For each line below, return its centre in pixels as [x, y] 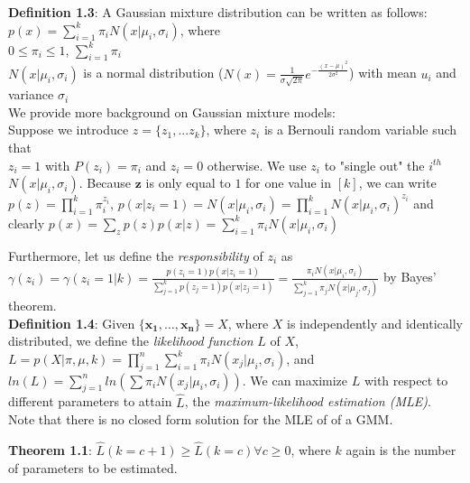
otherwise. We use [257, 165]
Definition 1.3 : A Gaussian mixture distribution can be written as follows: [218, 12]
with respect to [406, 380]
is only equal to [188, 183]
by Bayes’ [410, 277]
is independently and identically [375, 323]
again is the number [401, 449]
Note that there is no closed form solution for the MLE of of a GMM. [201, 419]
